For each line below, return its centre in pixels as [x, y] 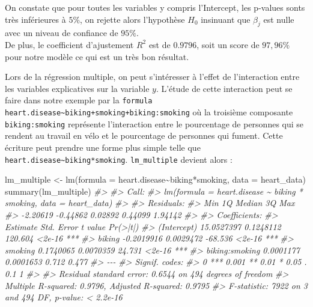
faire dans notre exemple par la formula [79, 100]
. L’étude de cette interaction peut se [224, 88]
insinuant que [226, 19]
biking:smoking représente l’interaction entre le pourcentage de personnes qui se [154, 123]
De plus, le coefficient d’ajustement [69, 44]
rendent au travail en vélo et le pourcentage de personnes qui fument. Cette [144, 135]
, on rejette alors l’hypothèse [132, 19]
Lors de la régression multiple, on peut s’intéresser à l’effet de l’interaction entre [152, 77]
